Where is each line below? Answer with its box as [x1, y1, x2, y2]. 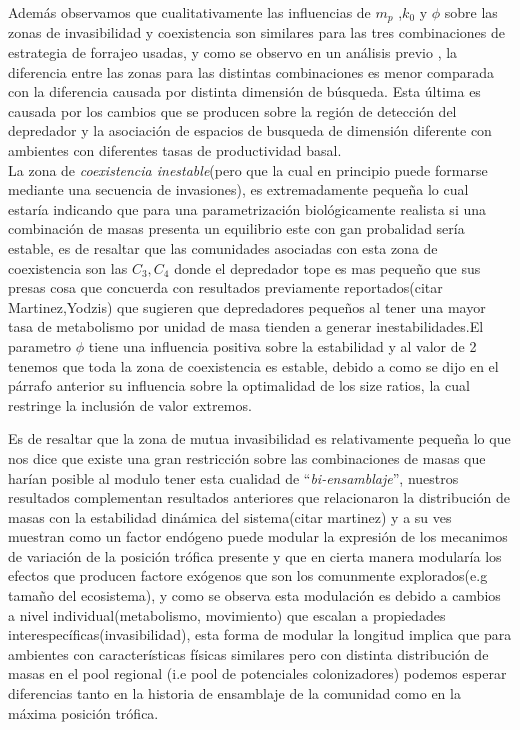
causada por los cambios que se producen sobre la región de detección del [8, 100, 457, 121]
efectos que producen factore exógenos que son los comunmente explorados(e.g [8, 565, 488, 586]
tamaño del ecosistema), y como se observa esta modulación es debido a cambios [8, 585, 501, 606]
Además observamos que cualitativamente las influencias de [8, 2, 371, 22]
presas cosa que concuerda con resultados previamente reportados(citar [8, 277, 443, 298]
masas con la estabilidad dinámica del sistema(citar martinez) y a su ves [8, 506, 452, 527]
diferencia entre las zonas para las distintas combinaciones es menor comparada [8, 61, 495, 82]
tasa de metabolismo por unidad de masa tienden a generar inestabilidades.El [8, 316, 484, 337]
